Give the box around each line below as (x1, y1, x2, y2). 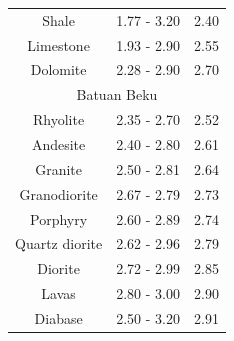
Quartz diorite (15, 233, 103, 254)
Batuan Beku (76, 84, 158, 105)
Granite (35, 158, 83, 179)
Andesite (31, 133, 86, 154)
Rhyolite (33, 109, 85, 130)
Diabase (34, 307, 83, 328)
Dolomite (30, 59, 87, 80)
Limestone (27, 34, 90, 55)
